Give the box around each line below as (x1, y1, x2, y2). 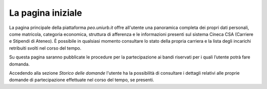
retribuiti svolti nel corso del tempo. (9, 45, 82, 51)
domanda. (9, 61, 30, 67)
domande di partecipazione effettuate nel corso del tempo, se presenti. (9, 77, 154, 83)
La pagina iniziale (9, 7, 83, 18)
